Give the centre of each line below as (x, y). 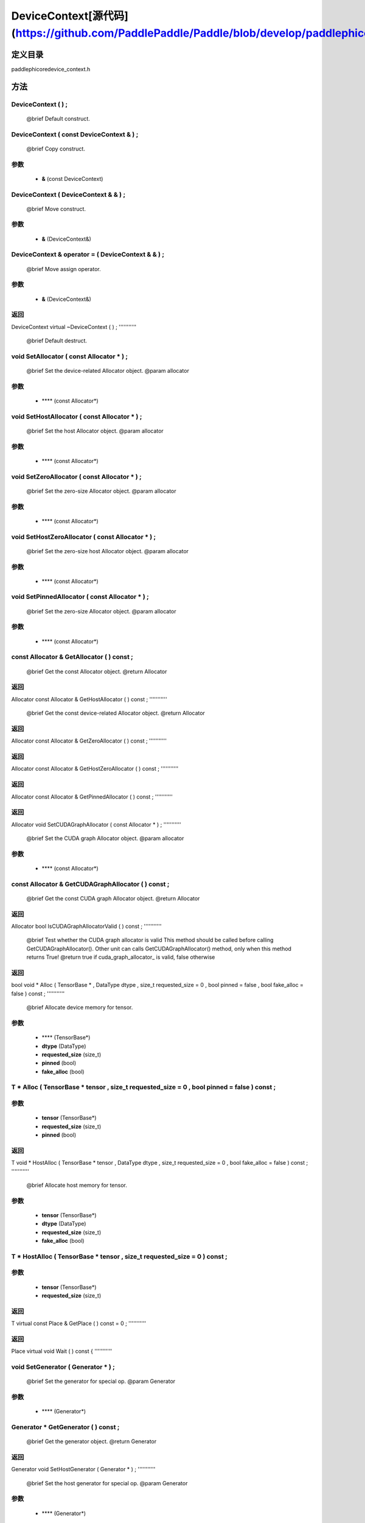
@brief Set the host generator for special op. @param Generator (107, 1483)
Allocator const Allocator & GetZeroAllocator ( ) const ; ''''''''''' (89, 741)
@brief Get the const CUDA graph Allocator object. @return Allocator (113, 898)
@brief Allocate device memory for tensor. (80, 1008)
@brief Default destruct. (57, 341)
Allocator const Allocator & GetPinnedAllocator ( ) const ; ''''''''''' (92, 797)
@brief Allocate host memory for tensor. (77, 1185)
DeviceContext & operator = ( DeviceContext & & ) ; (88, 255)
